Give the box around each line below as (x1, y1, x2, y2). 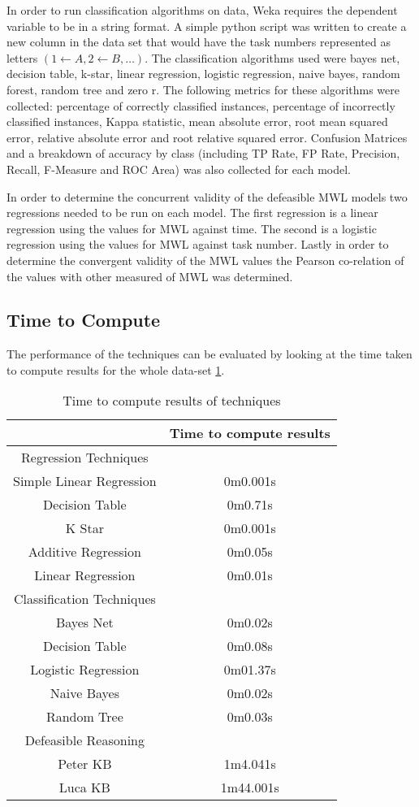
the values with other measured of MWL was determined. (6, 267, 293, 284)
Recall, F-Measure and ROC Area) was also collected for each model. (6, 160, 351, 177)
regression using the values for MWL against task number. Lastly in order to (6, 236, 389, 253)
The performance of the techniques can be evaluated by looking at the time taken (6, 345, 413, 362)
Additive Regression (28, 542, 141, 562)
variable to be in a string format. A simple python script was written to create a (6, 17, 407, 34)
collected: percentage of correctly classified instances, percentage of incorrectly (6, 97, 395, 114)
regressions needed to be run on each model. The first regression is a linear (6, 204, 378, 221)
